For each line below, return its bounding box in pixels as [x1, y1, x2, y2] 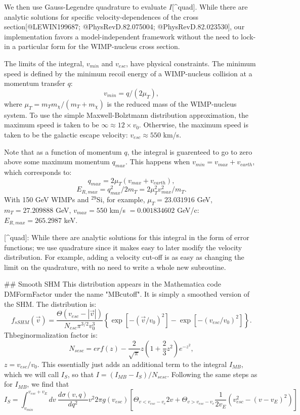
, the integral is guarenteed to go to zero [127, 146, 252, 157]
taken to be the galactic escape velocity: [4, 129, 128, 140]
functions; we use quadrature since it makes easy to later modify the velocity [4, 242, 242, 252]
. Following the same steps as [167, 368, 258, 379]
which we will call [4, 368, 59, 379]
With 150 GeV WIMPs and [4, 194, 89, 205]
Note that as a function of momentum [4, 146, 122, 157]
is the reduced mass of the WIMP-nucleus [107, 98, 237, 109]
